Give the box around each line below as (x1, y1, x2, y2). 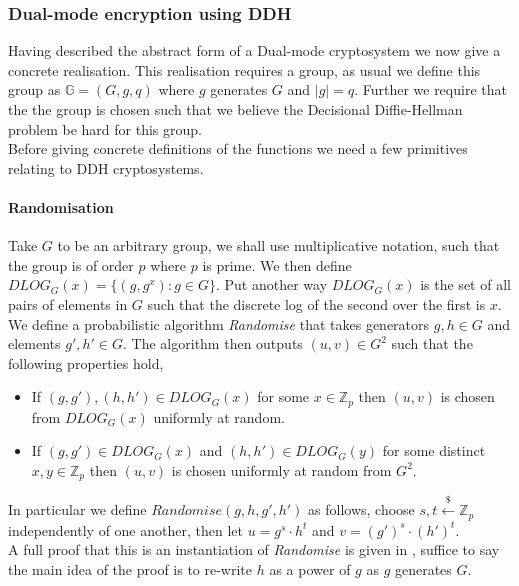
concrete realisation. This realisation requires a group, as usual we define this (8, 59, 481, 80)
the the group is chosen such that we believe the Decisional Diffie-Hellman (8, 99, 463, 119)
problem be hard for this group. (8, 118, 202, 139)
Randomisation (8, 196, 114, 217)
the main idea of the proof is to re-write (8, 558, 253, 579)
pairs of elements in (8, 293, 128, 314)
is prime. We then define (202, 254, 352, 275)
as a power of (269, 558, 351, 579)
